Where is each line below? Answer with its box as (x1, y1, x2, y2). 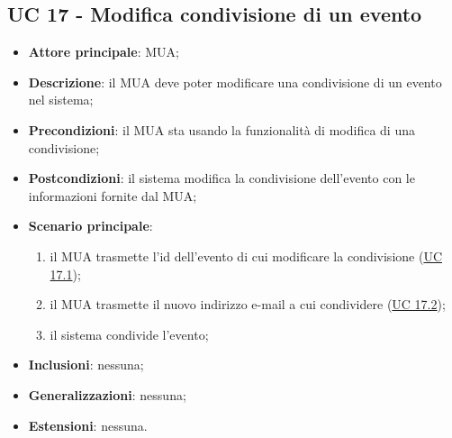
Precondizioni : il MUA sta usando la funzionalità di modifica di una (28, 120, 415, 139)
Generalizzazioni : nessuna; (28, 385, 186, 404)
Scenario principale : (28, 216, 153, 235)
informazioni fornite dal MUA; (28, 186, 197, 205)
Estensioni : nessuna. (28, 415, 148, 434)
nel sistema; (28, 90, 94, 109)
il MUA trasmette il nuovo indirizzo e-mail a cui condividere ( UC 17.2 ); (50, 295, 446, 314)
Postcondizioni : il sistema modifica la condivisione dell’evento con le (28, 169, 415, 187)
